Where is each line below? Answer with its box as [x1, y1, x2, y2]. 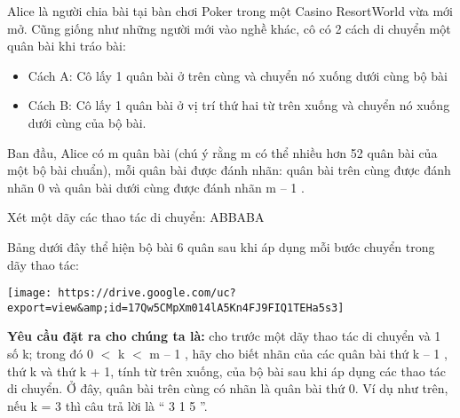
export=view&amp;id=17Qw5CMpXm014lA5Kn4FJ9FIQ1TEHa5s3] [7, 301, 345, 314]
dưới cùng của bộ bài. [28, 113, 147, 131]
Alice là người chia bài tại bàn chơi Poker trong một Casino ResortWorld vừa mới [7, 2, 453, 20]
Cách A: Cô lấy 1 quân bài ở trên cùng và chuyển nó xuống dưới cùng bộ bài [28, 66, 448, 84]
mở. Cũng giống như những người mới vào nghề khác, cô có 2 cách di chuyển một [7, 19, 451, 37]
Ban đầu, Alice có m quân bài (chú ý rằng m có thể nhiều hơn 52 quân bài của [7, 143, 438, 162]
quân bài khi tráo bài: [7, 36, 126, 55]
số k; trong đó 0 [7, 344, 93, 363]
